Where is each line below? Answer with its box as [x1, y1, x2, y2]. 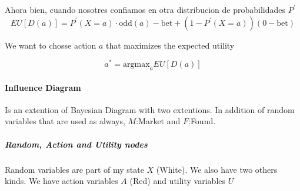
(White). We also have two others [156, 163, 278, 175]
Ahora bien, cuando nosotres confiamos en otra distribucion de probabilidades [5, 4, 286, 15]
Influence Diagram [5, 81, 81, 93]
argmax [123, 60, 150, 69]
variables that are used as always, [5, 115, 125, 127]
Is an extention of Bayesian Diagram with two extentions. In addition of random [5, 103, 295, 115]
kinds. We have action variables [5, 175, 118, 187]
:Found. [188, 115, 216, 127]
